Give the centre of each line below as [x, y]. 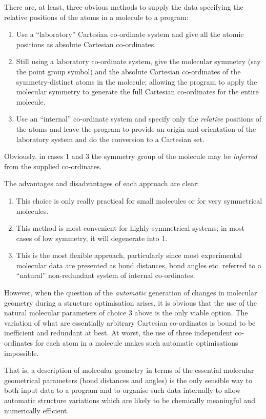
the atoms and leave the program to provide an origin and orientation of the [136, 128]
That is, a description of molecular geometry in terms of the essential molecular [129, 370]
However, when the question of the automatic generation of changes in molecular [131, 293]
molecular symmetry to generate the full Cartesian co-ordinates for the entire [137, 92]
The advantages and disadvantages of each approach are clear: [102, 183]
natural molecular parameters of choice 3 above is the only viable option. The [126, 313]
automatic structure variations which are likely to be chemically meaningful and [130, 400]
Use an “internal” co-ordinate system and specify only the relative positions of [139, 119]
